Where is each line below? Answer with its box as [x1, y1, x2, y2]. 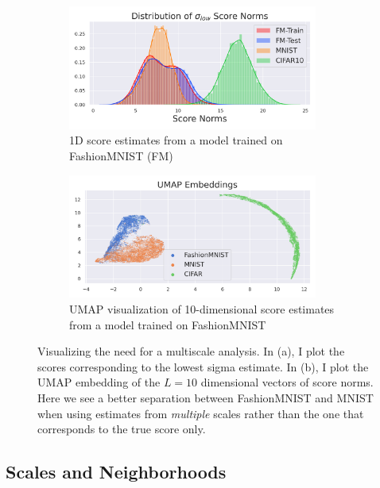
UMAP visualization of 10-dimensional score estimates [69, 300, 335, 317]
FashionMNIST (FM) [69, 147, 173, 163]
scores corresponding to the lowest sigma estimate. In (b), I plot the [37, 358, 369, 375]
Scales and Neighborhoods [6, 459, 227, 484]
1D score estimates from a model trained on [69, 132, 283, 148]
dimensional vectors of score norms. [200, 374, 374, 390]
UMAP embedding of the [37, 374, 161, 390]
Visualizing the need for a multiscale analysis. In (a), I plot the [37, 343, 345, 359]
